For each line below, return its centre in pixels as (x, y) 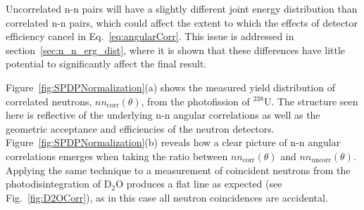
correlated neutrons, (49, 101)
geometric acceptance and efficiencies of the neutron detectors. (140, 128)
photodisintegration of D (59, 184)
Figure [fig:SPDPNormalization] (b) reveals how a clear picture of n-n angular (173, 142)
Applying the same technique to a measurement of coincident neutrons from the (178, 170)
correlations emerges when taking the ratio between (117, 156)
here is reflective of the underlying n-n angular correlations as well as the (163, 115)
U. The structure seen (311, 101)
